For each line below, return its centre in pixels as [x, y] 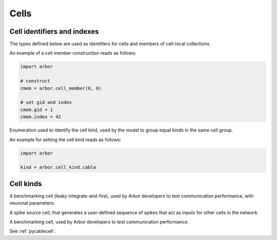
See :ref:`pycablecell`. [33, 231]
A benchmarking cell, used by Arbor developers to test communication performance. [99, 222]
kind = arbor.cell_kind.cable [58, 167]
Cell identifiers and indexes [54, 31]
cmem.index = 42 [41, 117]
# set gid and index [46, 103]
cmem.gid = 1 [37, 110]
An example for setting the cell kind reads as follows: [65, 139]
